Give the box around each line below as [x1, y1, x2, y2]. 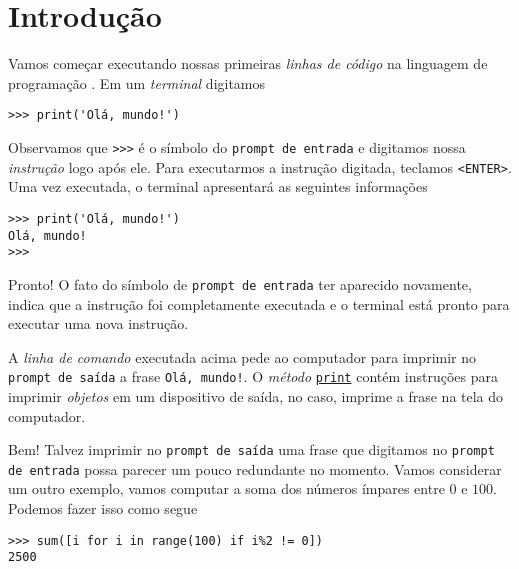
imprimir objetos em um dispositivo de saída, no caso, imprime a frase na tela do [8, 385, 504, 406]
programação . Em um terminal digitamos [8, 72, 266, 93]
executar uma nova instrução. [8, 313, 189, 334]
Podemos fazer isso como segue [8, 498, 198, 519]
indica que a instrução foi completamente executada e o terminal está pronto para [8, 293, 510, 314]
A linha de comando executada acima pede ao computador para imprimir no [8, 346, 477, 367]
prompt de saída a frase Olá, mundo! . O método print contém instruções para [8, 366, 498, 387]
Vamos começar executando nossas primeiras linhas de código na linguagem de [8, 53, 488, 74]
